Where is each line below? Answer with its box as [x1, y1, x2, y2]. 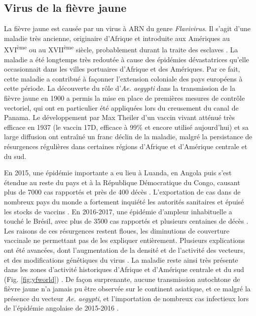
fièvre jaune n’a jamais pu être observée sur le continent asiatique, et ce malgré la [4, 283, 251, 294]
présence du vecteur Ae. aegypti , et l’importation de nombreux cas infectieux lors [4, 293, 249, 303]
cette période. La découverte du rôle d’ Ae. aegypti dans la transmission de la [4, 83, 235, 93]
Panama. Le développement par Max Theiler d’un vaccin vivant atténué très [4, 112, 235, 122]
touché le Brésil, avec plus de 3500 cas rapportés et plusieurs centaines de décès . [4, 216, 249, 226]
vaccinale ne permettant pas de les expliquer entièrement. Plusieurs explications [4, 235, 245, 245]
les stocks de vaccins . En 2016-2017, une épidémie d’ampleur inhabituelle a [4, 206, 232, 216]
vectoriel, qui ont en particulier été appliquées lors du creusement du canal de [4, 102, 239, 113]
